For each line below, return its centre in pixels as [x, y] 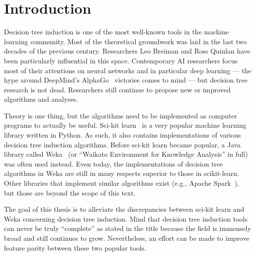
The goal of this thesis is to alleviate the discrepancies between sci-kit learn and [124, 209]
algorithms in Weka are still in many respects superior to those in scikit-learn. [122, 173]
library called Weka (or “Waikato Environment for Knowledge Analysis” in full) [126, 154]
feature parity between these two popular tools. [75, 247]
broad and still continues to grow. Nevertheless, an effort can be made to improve [127, 238]
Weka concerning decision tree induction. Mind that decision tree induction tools [126, 218]
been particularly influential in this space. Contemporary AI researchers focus [121, 60]
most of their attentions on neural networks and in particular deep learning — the [128, 70]
